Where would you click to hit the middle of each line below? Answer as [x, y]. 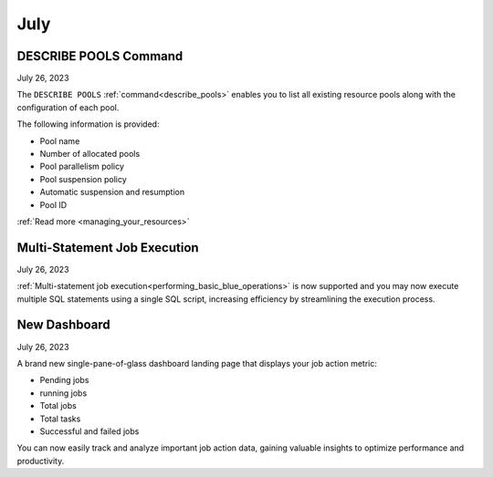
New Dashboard [64, 325]
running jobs [63, 393]
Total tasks [60, 419]
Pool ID [53, 204]
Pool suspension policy [83, 179]
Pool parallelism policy [82, 166]
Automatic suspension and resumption [112, 192]
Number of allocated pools [90, 154]
